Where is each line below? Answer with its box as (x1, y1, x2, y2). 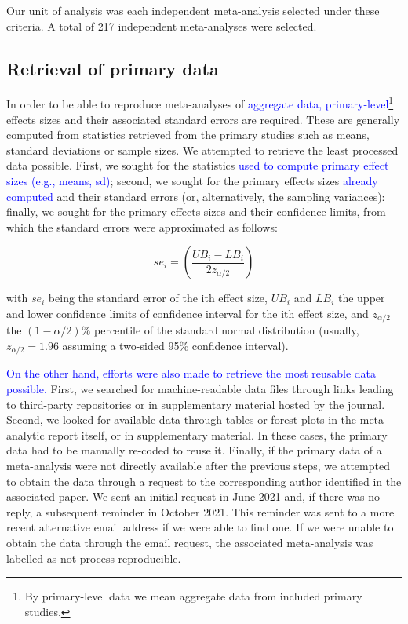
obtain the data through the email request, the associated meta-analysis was (6, 535, 373, 551)
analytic (6, 426, 45, 443)
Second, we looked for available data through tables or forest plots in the (6, 411, 357, 428)
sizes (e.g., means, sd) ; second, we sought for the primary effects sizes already (6, 173, 378, 189)
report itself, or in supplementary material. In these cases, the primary (48, 426, 388, 443)
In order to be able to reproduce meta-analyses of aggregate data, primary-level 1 (6, 93, 394, 112)
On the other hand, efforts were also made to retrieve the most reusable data (6, 365, 377, 381)
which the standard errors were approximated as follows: (6, 218, 278, 235)
